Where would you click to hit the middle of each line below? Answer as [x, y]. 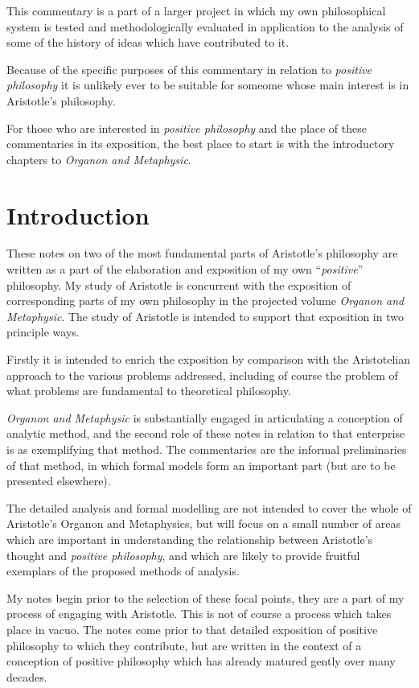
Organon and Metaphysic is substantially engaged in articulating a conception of [205, 417]
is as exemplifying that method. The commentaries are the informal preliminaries [207, 449]
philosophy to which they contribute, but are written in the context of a [184, 645]
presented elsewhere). [59, 481]
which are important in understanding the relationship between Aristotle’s [190, 539]
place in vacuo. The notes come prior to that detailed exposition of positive [192, 629]
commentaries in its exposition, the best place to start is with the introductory [201, 144]
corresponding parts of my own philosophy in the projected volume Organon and [205, 301]
